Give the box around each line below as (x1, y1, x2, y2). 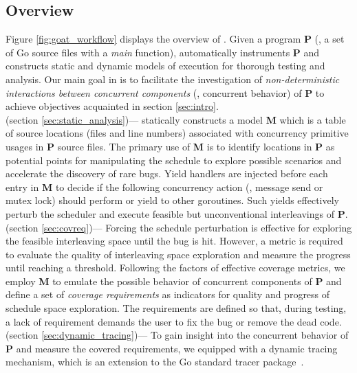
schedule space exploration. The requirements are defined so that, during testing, (6, 301, 347, 315)
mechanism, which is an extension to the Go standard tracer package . (6, 354, 304, 369)
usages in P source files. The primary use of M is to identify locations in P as (6, 139, 335, 153)
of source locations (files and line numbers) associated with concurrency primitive (6, 126, 349, 140)
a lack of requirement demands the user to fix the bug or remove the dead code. (6, 314, 342, 328)
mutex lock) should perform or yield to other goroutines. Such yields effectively (6, 193, 339, 207)
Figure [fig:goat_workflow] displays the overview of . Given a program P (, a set (6, 32, 345, 46)
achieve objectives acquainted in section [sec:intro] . (6, 99, 219, 113)
